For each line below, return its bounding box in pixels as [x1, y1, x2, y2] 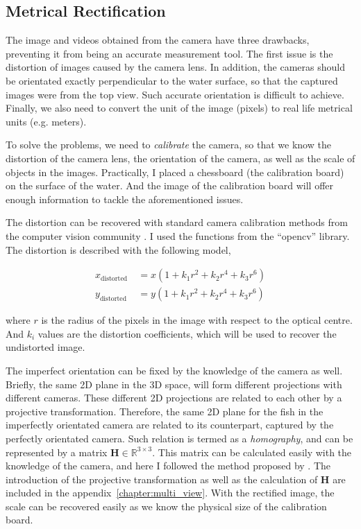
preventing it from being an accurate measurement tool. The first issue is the [6, 46, 333, 60]
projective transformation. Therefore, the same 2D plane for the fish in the [6, 404, 324, 418]
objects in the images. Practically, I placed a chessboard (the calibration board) [6, 164, 344, 179]
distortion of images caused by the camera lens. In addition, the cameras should [6, 60, 346, 74]
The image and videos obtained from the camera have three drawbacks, [6, 33, 310, 47]
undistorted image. [6, 340, 85, 354]
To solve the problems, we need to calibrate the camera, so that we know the [6, 137, 331, 152]
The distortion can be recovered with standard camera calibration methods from [6, 215, 348, 229]
